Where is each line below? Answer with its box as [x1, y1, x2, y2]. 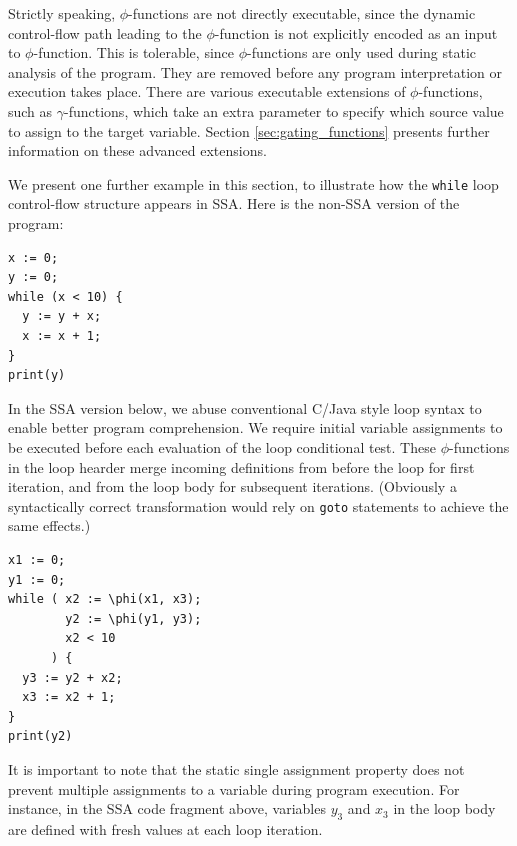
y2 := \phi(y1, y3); [65, 611, 202, 626]
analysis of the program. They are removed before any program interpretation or [8, 61, 503, 82]
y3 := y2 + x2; [22, 670, 123, 685]
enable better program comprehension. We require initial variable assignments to [8, 417, 503, 438]
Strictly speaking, [8, 3, 116, 23]
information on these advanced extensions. [8, 140, 267, 161]
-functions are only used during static [247, 42, 477, 63]
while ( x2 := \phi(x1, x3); [8, 592, 202, 607]
